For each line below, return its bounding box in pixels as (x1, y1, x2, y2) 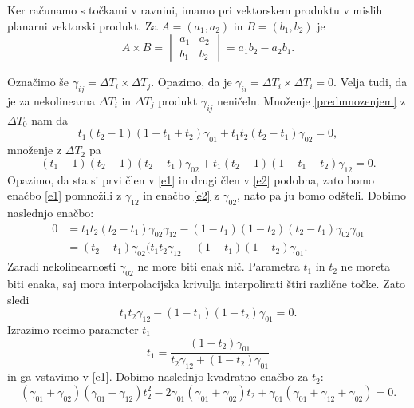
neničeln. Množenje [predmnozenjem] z (217, 92, 406, 109)
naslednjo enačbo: (7, 204, 94, 220)
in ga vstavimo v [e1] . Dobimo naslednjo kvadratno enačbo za (7, 368, 309, 385)
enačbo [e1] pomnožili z (7, 187, 122, 204)
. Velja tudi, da (333, 73, 408, 90)
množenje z (7, 141, 62, 158)
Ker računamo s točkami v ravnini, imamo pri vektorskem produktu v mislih (7, 2, 383, 18)
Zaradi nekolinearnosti (7, 258, 116, 275)
